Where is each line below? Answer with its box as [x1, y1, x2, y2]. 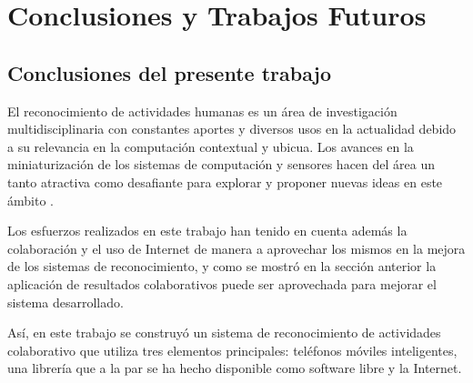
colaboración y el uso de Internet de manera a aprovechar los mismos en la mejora [7, 238, 466, 257]
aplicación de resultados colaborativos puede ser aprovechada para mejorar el [7, 274, 437, 293]
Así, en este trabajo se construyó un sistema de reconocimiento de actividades [7, 323, 441, 342]
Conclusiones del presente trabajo [7, 58, 332, 86]
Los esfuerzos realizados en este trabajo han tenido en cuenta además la [7, 221, 408, 240]
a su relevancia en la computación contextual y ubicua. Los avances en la [7, 136, 414, 156]
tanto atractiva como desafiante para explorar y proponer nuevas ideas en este [7, 172, 443, 191]
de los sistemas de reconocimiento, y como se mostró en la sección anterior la [7, 257, 437, 276]
